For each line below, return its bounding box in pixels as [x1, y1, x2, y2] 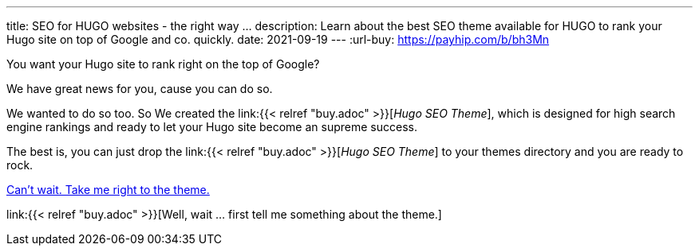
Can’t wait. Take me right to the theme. [6, 183, 210, 196]
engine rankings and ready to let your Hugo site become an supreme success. [6, 120, 417, 134]
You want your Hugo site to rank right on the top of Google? [6, 57, 320, 71]
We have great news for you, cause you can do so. [6, 82, 273, 95]
